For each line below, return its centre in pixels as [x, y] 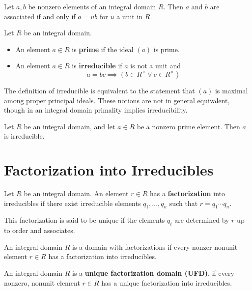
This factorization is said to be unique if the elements [84, 220]
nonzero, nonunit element [42, 282]
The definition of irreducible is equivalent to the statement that [99, 90]
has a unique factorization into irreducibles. [167, 282]
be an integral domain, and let [70, 126]
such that [183, 203]
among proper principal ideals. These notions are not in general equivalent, [117, 100]
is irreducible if [97, 66]
